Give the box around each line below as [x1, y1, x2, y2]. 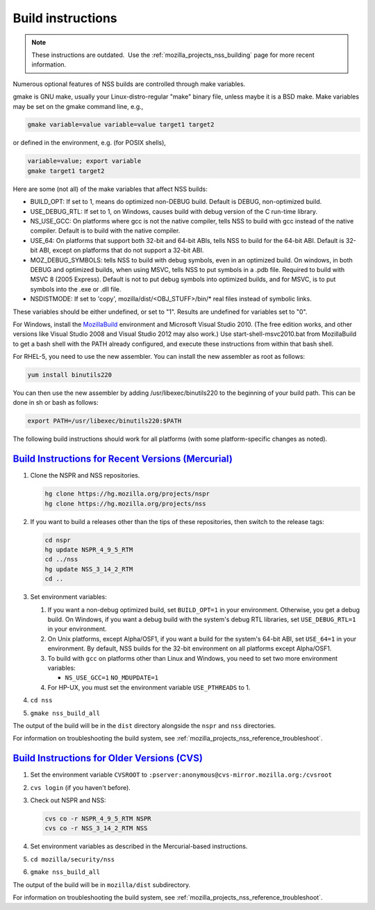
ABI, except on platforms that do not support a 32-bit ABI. [39, 246, 204, 255]
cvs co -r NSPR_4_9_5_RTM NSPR [44, 814, 152, 823]
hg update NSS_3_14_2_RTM [44, 565, 133, 573]
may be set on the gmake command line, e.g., [12, 102, 144, 110]
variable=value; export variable [27, 157, 142, 165]
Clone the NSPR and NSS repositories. [30, 471, 140, 480]
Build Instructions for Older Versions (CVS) [12, 752, 203, 764]
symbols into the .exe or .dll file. [30, 285, 122, 293]
